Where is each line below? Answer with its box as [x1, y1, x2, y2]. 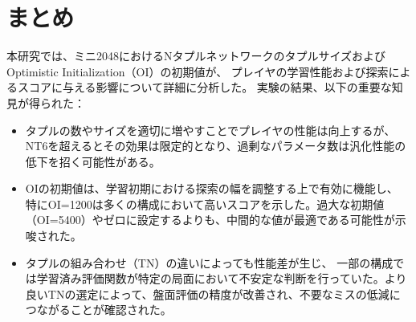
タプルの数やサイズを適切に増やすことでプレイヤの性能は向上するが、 [25, 121, 396, 138]
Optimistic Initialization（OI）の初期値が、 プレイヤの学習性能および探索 [6, 63, 389, 79]
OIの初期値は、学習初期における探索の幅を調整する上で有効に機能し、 [25, 180, 398, 197]
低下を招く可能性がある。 [25, 153, 161, 169]
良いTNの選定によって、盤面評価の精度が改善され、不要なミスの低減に [25, 285, 401, 302]
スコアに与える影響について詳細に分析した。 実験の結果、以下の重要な [17, 79, 392, 96]
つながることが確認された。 [25, 301, 172, 318]
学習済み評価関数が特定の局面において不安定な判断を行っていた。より [36, 270, 407, 287]
